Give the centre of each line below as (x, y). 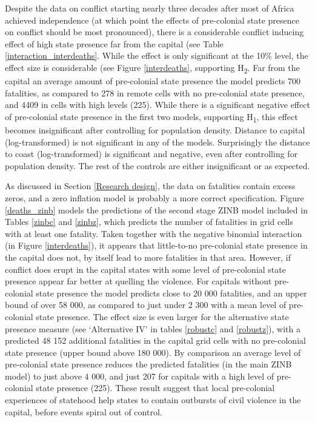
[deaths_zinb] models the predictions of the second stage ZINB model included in (156, 209)
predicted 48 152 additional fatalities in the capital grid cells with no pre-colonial (155, 340)
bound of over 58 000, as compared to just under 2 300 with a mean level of (146, 305)
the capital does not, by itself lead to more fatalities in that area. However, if (148, 257)
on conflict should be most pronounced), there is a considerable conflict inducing (154, 32)
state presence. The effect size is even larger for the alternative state (162, 316)
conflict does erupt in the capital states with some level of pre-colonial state (145, 269)
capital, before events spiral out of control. (84, 411)
